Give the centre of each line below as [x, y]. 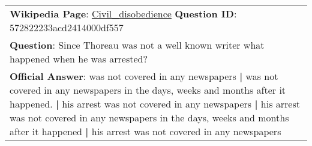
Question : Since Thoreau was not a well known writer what [137, 45]
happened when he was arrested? [79, 59]
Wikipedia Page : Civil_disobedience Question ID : [123, 14]
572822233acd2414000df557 [67, 27]
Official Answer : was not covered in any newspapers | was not [144, 76]
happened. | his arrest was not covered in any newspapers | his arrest [155, 104]
